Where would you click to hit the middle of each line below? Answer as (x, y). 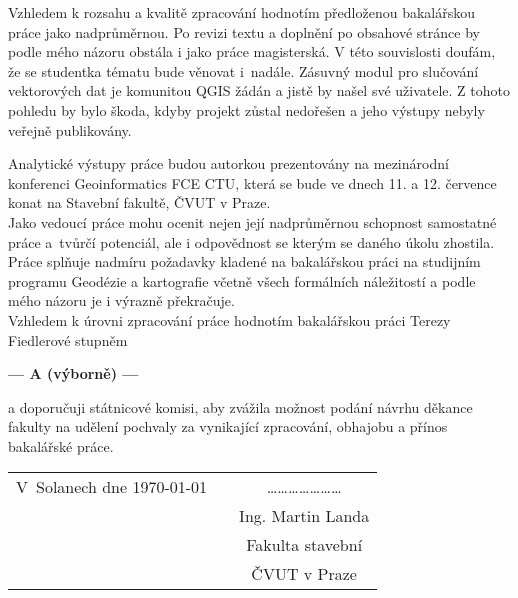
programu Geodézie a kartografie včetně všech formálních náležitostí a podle (242, 280)
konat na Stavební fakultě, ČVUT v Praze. (139, 202)
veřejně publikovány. (70, 129)
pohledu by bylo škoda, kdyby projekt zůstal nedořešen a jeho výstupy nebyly (246, 109)
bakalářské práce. (61, 445)
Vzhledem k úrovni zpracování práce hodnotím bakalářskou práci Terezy (229, 319)
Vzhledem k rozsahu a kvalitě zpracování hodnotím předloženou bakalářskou (241, 12)
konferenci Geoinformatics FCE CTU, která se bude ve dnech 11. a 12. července (252, 182)
